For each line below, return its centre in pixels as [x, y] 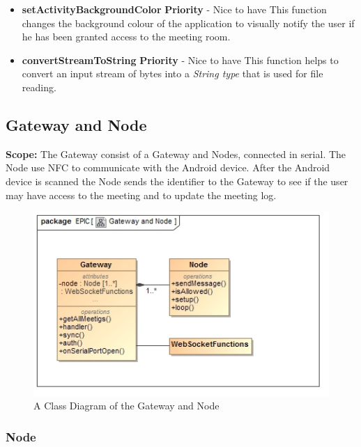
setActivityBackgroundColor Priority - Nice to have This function [174, 9]
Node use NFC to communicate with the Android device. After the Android [168, 167]
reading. [39, 87]
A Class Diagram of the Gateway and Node [126, 406]
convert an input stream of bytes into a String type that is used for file [172, 73]
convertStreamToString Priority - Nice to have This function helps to [180, 60]
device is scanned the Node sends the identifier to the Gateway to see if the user [177, 181]
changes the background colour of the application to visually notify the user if [188, 23]
